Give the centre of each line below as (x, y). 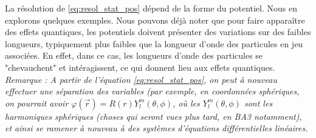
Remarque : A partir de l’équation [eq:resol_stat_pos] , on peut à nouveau (141, 79)
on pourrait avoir (37, 103)
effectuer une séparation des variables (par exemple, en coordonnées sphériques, (152, 91)
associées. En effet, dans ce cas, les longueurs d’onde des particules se (134, 55)
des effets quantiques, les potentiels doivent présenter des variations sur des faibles (158, 32)
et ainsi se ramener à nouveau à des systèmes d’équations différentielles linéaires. (156, 128)
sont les (258, 103)
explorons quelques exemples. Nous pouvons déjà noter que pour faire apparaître (155, 20)
